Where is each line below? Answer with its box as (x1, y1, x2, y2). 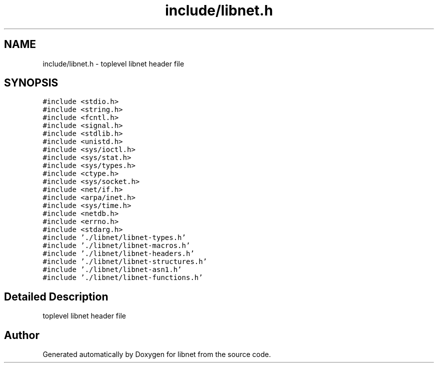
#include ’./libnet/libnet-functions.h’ (42, 273, 203, 282)
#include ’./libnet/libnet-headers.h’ (42, 249, 194, 258)
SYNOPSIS (4, 76, 58, 89)
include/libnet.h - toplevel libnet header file (42, 59, 184, 68)
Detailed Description (4, 290, 108, 303)
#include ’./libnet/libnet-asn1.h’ (42, 265, 182, 274)
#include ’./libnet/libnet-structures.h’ (42, 257, 207, 266)
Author (4, 328, 39, 341)
